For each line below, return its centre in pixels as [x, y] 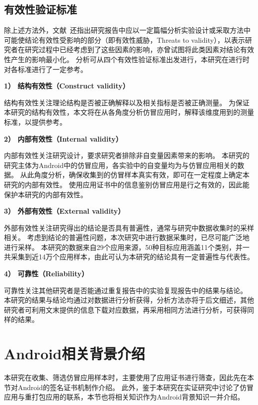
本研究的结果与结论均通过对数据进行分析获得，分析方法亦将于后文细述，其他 [129, 300]
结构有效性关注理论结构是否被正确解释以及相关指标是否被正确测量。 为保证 [127, 102]
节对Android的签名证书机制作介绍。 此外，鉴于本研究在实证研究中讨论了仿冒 [129, 387]
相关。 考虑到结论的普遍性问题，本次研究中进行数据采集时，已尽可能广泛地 [127, 237]
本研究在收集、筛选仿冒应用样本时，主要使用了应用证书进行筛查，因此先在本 [129, 377]
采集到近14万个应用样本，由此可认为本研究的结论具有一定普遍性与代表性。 [132, 257]
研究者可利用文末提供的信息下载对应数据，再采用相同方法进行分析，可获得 [126, 309]
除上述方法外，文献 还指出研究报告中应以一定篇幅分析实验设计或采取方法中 [127, 30]
